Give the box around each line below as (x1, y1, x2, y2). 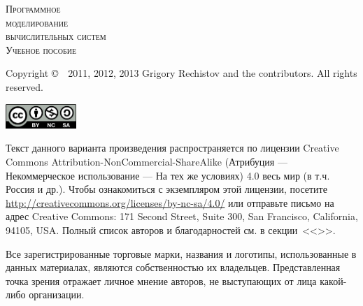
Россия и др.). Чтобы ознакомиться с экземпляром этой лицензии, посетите (6, 182, 327, 196)
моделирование (6, 15, 69, 29)
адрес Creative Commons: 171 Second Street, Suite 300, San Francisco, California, (6, 209, 358, 224)
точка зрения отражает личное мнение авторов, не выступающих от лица (6, 273, 317, 288)
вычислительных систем (6, 29, 106, 43)
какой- (320, 273, 347, 288)
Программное (6, 1, 61, 15)
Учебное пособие (6, 42, 77, 57)
